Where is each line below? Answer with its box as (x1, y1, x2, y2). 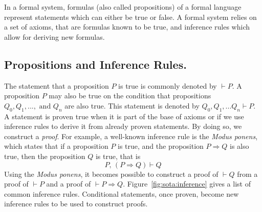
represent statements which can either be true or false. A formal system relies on (4, 11, 257, 22)
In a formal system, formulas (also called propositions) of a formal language (4, 2, 242, 12)
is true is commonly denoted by (118, 80, 217, 91)
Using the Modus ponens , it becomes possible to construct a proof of (4, 168, 219, 179)
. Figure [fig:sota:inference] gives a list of (123, 178, 251, 189)
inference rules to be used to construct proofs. (4, 198, 148, 209)
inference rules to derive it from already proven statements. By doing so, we (4, 121, 242, 131)
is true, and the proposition (118, 141, 204, 151)
